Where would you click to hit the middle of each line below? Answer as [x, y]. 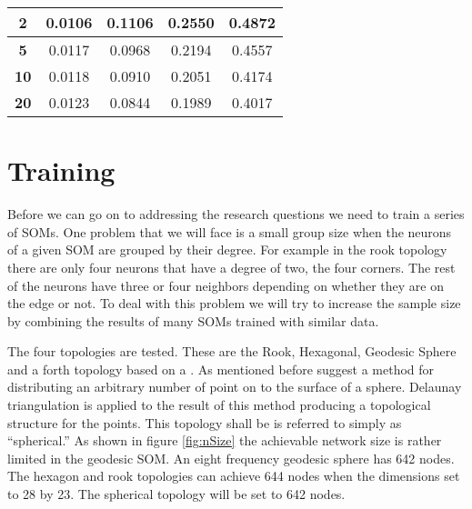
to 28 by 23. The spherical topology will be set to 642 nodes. [176, 494]
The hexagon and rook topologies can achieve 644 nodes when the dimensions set [234, 476]
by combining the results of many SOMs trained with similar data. [193, 320]
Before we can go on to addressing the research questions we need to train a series [236, 214]
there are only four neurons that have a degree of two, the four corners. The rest [231, 267]
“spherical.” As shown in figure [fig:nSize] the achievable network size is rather [225, 440]
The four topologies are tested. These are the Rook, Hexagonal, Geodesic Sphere [232, 351]
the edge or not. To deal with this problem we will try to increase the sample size [234, 303]
